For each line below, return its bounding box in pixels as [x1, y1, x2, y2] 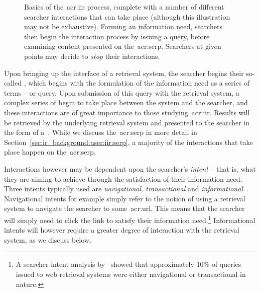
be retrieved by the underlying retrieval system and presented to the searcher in [4, 117, 250, 127]
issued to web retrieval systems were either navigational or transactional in [16, 268, 246, 279]
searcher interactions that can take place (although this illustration [24, 11, 230, 22]
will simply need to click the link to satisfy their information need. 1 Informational [4, 213, 255, 225]
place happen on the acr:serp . [4, 147, 96, 157]
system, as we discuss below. [4, 234, 91, 245]
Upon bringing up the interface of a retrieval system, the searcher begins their [4, 67, 244, 78]
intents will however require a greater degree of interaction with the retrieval [4, 225, 239, 235]
